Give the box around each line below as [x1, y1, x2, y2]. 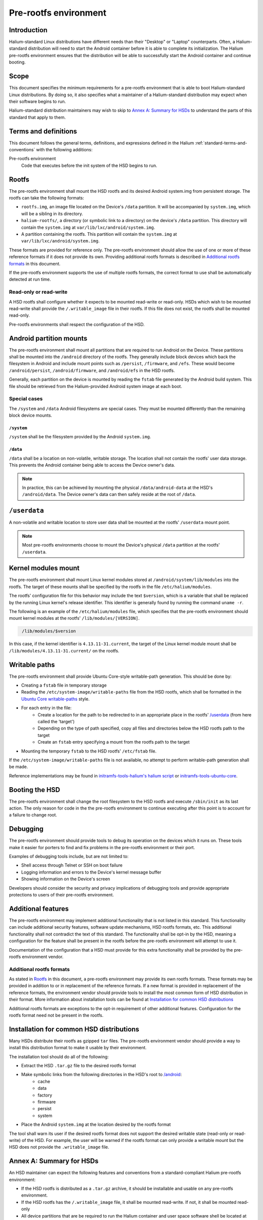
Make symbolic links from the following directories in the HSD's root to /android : [21, 1072, 182, 1078]
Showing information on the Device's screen [21, 876, 111, 882]
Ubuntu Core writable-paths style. [21, 696, 90, 702]
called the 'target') [38, 718, 75, 724]
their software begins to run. [9, 98, 66, 104]
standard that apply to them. [9, 114, 66, 120]
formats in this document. [9, 261, 61, 266]
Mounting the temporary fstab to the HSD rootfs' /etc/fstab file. [21, 748, 157, 754]
